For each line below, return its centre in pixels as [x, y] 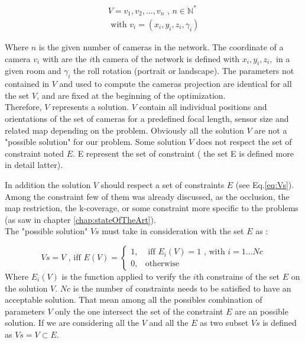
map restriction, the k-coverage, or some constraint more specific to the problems [152, 208]
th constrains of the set [238, 276]
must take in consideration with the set [173, 231]
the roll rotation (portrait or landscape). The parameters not [184, 71]
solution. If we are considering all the [72, 323]
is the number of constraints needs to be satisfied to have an [182, 288]
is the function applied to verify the [126, 276]
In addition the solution [48, 184]
